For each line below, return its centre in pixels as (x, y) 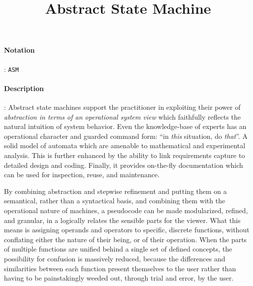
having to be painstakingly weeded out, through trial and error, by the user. (119, 278)
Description (24, 88)
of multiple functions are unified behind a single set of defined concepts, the (118, 249)
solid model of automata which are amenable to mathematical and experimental (125, 145)
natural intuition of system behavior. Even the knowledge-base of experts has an (125, 126)
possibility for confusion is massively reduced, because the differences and (115, 258)
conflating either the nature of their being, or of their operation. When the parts (126, 239)
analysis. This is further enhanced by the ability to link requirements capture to (125, 155)
